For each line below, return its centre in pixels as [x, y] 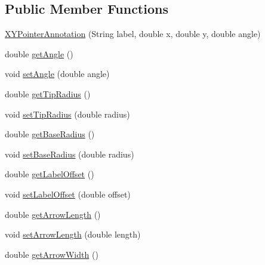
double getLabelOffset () [50, 174]
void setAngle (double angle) [57, 74]
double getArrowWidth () [52, 254]
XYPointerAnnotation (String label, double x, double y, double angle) [133, 34]
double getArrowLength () [53, 214]
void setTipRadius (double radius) [67, 114]
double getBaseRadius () [50, 134]
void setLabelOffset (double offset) [68, 194]
